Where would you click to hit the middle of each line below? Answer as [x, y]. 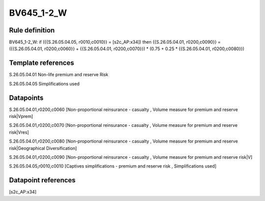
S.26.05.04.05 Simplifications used [44, 84]
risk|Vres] [19, 132]
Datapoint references [42, 180]
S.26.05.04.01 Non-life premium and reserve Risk [59, 75]
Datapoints [26, 98]
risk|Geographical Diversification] [43, 148]
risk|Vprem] [21, 116]
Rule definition [32, 30]
